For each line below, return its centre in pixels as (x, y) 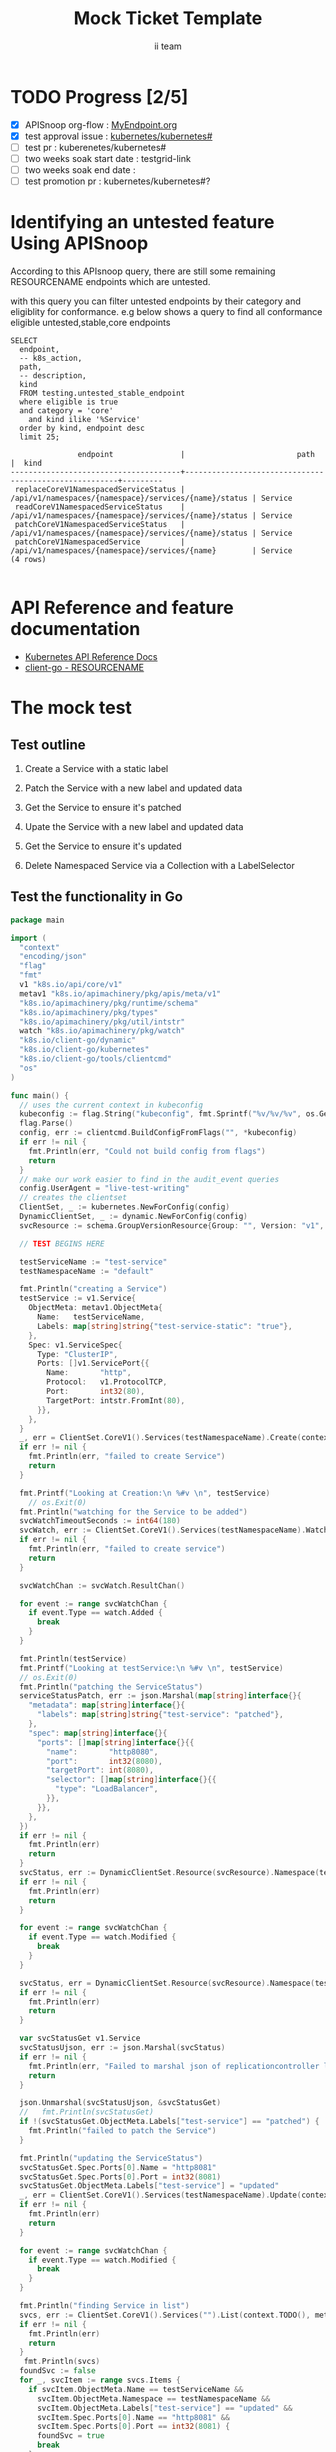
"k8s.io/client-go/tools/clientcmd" (95, 1059)
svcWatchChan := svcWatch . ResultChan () (102, 1585)
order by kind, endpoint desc (82, 428)
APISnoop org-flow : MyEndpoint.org (101, 124)
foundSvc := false (58, 2371)
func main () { (40, 1095)
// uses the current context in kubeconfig (111, 1105)
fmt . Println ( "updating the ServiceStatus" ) (111, 2158)
